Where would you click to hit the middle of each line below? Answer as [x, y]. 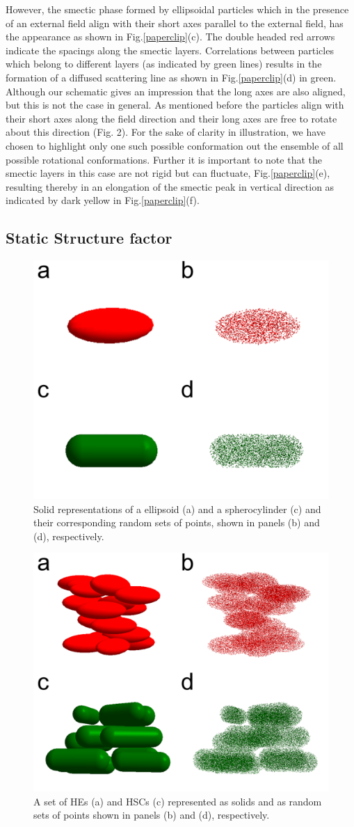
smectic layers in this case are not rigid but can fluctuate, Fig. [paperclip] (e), [168, 173]
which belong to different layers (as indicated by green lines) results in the [164, 64]
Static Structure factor [89, 238]
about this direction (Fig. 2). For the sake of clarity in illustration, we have [166, 132]
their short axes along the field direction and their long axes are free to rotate [171, 118]
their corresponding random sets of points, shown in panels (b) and [177, 522]
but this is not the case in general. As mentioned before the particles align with [175, 105]
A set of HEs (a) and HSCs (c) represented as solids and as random [178, 801]
